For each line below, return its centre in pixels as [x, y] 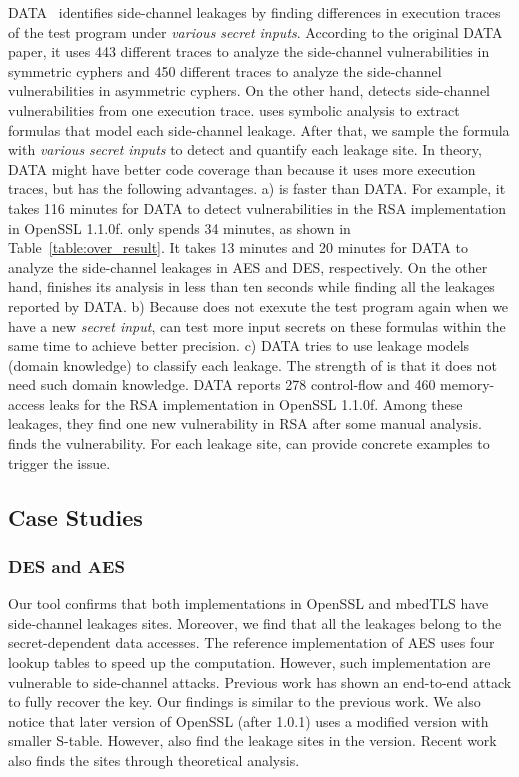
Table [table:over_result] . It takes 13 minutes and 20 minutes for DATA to [238, 247]
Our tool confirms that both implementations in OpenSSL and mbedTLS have [248, 603]
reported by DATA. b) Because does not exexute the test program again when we [258, 305]
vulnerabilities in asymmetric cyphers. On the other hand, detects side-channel [249, 90]
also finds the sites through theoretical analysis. [154, 760]
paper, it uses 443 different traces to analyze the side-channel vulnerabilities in [249, 51]
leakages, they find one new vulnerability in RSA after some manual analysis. [245, 423]
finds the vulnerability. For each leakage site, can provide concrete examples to [249, 443]
